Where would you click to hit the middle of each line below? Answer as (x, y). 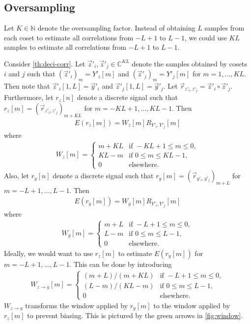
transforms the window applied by (77, 306)
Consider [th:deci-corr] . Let (45, 63)
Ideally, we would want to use (48, 253)
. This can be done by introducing (121, 264)
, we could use (206, 37)
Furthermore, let (29, 97)
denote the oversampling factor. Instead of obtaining (116, 28)
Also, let (17, 176)
